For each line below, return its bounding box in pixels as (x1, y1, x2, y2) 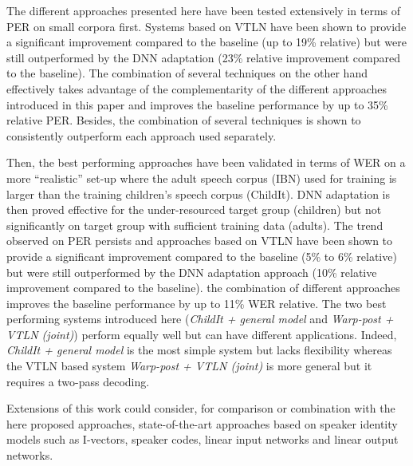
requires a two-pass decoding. (6, 373, 150, 389)
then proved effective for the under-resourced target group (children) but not (6, 201, 382, 218)
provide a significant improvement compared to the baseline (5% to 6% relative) (6, 247, 397, 264)
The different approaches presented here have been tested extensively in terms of (6, 2, 401, 18)
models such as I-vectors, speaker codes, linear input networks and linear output (6, 431, 399, 448)
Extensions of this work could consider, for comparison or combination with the (6, 400, 395, 417)
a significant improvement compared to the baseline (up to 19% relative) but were (6, 34, 407, 50)
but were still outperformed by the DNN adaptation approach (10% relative (6, 263, 377, 280)
